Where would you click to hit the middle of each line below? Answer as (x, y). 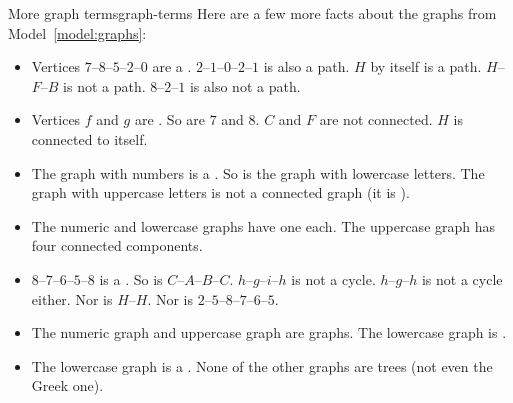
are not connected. (376, 119)
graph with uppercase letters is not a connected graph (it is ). (220, 192)
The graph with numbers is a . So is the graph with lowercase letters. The (258, 172)
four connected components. (117, 245)
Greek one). (67, 385)
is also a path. (306, 66)
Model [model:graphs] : (77, 32)
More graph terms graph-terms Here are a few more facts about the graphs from (252, 13)
